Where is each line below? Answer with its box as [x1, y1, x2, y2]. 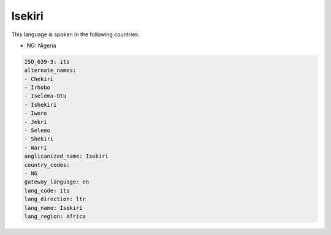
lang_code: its [24, 187, 70, 194]
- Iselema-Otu [24, 93, 67, 99]
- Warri [24, 144, 47, 151]
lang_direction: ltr [24, 196, 86, 202]
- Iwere [24, 110, 47, 117]
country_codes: [24, 161, 70, 168]
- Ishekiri [24, 101, 57, 108]
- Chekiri [24, 75, 54, 82]
